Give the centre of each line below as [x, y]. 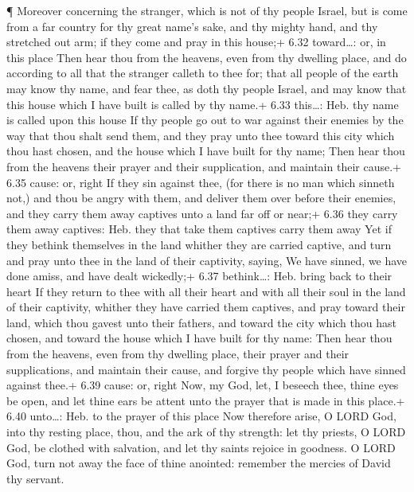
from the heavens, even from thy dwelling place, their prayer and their [178, 354]
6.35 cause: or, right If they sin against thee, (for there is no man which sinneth [201, 182]
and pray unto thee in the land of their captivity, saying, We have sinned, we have [207, 260]
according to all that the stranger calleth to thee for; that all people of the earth [203, 73]
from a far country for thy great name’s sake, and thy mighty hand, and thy [192, 26]
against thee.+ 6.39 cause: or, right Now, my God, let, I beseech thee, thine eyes [203, 385]
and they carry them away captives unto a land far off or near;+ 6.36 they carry [202, 213]
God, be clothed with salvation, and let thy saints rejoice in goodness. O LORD [201, 447]
